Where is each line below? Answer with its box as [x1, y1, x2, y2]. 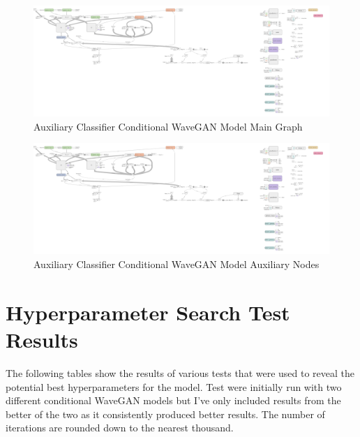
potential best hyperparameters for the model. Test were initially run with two [6, 379, 342, 394]
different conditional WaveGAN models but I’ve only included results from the [6, 393, 341, 408]
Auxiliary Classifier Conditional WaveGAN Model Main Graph [33, 119, 303, 133]
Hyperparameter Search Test [6, 297, 290, 326]
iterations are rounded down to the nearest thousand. [6, 420, 234, 435]
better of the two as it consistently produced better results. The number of [6, 406, 325, 421]
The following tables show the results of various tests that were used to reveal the [6, 365, 355, 380]
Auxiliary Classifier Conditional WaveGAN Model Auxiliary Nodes [33, 257, 320, 272]
